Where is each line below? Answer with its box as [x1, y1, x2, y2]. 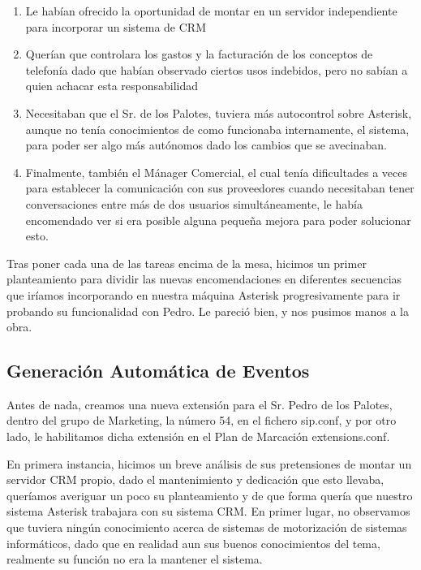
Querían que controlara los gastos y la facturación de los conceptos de [25, 45, 373, 63]
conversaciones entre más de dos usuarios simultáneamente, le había [25, 195, 363, 212]
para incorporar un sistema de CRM [25, 18, 206, 35]
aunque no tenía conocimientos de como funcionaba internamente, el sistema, [25, 120, 410, 137]
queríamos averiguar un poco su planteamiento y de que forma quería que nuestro [6, 486, 413, 503]
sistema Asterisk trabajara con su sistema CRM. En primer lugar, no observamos [6, 503, 410, 520]
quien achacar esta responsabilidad [25, 77, 199, 94]
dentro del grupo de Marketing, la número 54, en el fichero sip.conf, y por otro [6, 412, 397, 429]
